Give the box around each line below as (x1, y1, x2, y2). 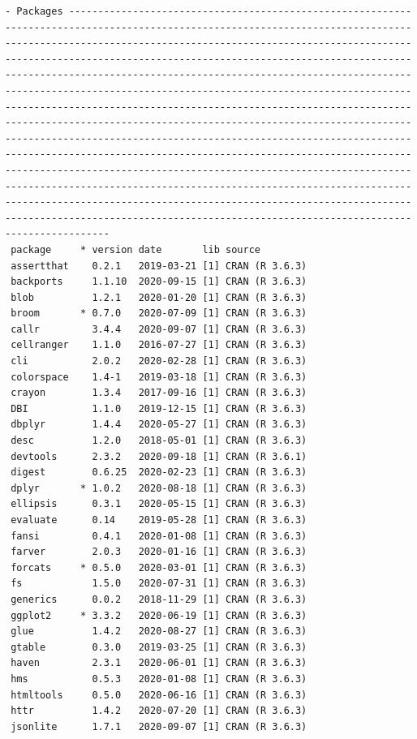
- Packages (5, 6, 63, 17)
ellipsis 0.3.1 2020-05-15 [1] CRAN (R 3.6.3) (11, 498, 307, 510)
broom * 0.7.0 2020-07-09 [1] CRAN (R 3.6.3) (11, 307, 307, 320)
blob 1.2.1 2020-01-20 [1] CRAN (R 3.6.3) (11, 291, 307, 303)
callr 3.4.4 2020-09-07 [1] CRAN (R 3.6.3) (11, 323, 307, 335)
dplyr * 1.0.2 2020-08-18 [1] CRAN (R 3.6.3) (11, 482, 307, 494)
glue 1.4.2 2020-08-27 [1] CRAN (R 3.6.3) (11, 625, 307, 638)
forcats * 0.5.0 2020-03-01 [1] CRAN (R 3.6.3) (11, 561, 307, 574)
